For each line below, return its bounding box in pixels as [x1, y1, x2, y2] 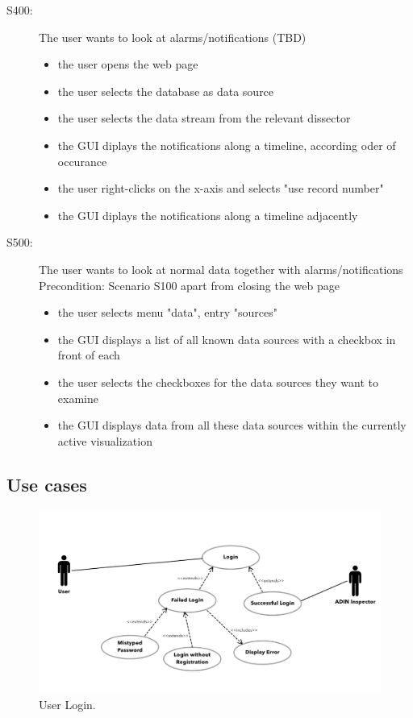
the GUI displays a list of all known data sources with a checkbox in [57, 330, 396, 347]
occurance [57, 152, 107, 169]
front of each [57, 347, 120, 363]
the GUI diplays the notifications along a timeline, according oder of [57, 136, 396, 153]
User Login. [39, 695, 96, 712]
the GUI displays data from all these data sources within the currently [57, 417, 407, 434]
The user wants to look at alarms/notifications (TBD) [39, 28, 307, 45]
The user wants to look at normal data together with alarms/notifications [39, 260, 403, 277]
